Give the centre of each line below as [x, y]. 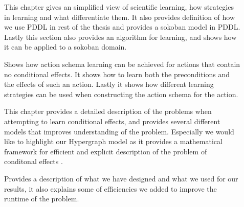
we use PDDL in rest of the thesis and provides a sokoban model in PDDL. [122, 27]
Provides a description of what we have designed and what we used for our [121, 178]
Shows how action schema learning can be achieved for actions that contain [122, 64]
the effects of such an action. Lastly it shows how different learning [109, 84]
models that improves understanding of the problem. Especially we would [119, 131]
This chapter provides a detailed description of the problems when [108, 111]
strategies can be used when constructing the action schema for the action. [121, 94]
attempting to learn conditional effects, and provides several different [112, 121]
